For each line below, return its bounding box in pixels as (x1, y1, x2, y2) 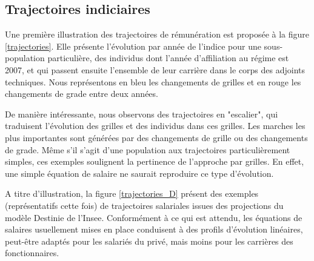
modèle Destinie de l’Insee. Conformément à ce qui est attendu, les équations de (5, 211, 302, 223)
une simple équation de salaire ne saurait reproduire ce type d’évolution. (5, 167, 274, 179)
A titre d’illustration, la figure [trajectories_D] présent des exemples (5, 187, 259, 200)
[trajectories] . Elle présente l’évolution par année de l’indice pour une (5, 39, 261, 52)
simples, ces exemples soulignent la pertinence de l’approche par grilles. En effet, (5, 155, 304, 168)
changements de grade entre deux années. (5, 87, 158, 100)
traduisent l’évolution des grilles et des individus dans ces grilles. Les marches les (5, 119, 306, 132)
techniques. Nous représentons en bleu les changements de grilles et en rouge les (5, 75, 301, 88)
